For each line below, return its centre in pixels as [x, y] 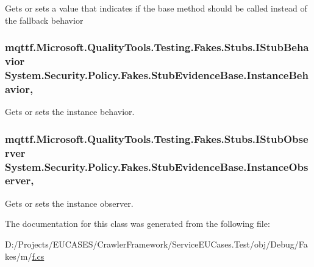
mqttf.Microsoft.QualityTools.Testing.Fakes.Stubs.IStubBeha [157, 47]
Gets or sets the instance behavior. [70, 112]
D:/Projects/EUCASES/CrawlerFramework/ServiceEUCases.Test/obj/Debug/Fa [156, 244]
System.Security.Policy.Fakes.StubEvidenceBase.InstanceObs [157, 166]
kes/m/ [19, 256]
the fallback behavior [44, 20]
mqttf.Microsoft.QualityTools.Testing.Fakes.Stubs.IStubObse [157, 138]
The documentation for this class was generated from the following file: [137, 224]
